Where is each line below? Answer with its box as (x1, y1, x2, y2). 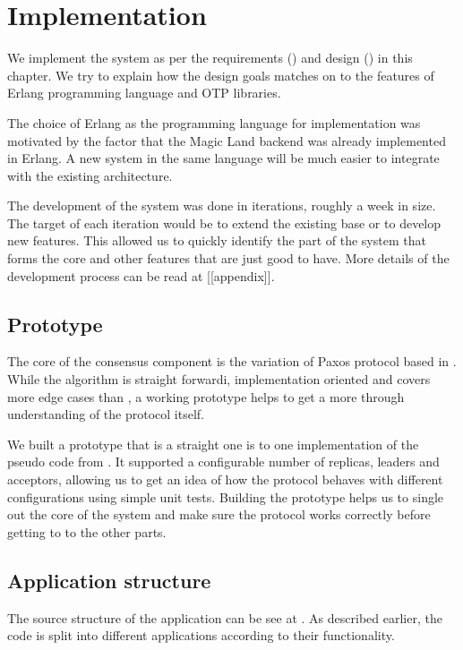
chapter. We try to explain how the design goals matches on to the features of (7, 65, 434, 84)
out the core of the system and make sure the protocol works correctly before (7, 505, 431, 524)
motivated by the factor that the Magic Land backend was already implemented (7, 131, 446, 150)
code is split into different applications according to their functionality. (7, 626, 395, 645)
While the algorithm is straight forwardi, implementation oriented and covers (7, 370, 431, 389)
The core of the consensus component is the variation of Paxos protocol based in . (7, 352, 457, 371)
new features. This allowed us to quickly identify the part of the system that (7, 231, 426, 250)
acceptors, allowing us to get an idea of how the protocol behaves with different (7, 470, 443, 489)
